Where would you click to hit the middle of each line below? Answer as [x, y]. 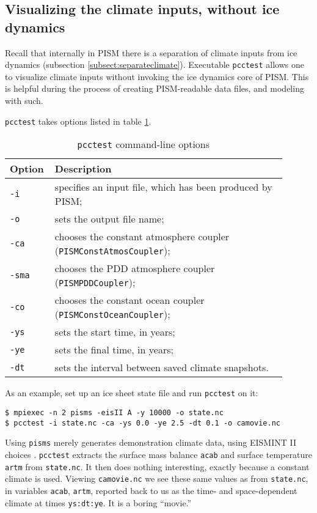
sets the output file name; [109, 219]
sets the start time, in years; [115, 332]
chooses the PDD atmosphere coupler [135, 268]
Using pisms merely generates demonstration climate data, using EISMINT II [151, 442]
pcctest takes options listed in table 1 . [78, 121]
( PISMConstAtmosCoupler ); [112, 251]
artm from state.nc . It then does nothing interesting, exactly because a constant [157, 466]
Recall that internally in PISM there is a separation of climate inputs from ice [151, 52]
